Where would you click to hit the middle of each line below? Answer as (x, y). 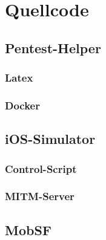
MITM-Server (40, 196)
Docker (22, 105)
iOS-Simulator (50, 139)
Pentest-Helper (53, 47)
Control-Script (41, 168)
